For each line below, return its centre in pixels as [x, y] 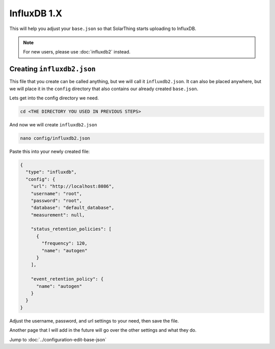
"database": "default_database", [73, 208]
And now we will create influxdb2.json [53, 124]
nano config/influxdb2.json [55, 138]
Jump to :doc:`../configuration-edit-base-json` [58, 339]
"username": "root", [57, 193]
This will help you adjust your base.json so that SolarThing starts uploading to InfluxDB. [103, 29]
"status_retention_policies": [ [71, 229]
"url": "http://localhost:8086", [73, 186]
